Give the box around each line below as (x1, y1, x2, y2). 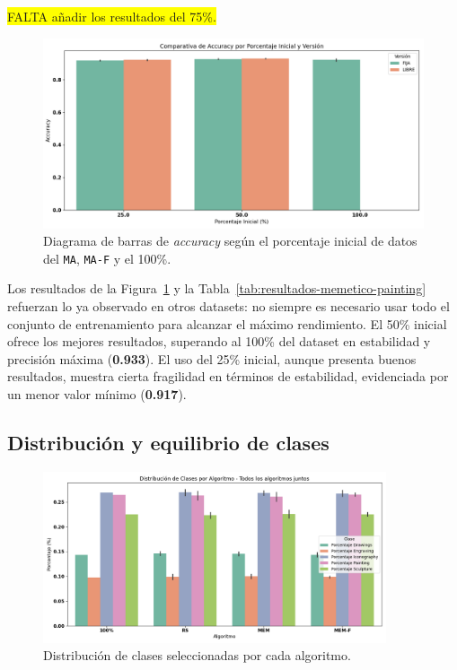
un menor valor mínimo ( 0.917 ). (7, 385, 187, 403)
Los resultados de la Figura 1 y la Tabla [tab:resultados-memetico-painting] (7, 279, 426, 298)
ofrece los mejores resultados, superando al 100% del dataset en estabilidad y (7, 332, 431, 351)
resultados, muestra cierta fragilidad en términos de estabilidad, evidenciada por (7, 367, 449, 386)
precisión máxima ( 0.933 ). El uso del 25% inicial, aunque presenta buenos (7, 349, 417, 368)
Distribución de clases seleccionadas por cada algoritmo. (43, 646, 351, 665)
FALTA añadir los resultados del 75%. (7, 7, 216, 25)
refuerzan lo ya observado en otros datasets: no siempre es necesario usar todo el (7, 297, 450, 316)
